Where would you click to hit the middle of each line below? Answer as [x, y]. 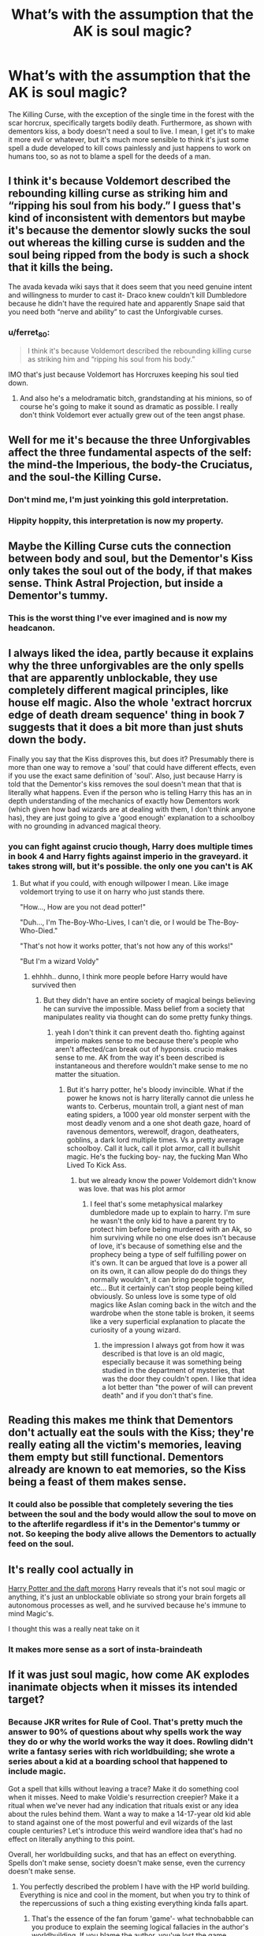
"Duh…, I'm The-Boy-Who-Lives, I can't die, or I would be [113, 922]
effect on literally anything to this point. [72, 1839]
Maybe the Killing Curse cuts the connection [120, 546]
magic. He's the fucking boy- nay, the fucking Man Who [157, 1156]
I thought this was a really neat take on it [74, 1629]
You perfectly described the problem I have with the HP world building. [134, 1886]
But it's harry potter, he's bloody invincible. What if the [155, 1089]
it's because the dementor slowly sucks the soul [129, 231]
